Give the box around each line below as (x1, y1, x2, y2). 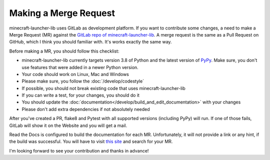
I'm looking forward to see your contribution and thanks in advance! (9, 147, 149, 153)
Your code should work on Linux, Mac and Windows (21, 71, 129, 77)
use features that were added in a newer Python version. (21, 64, 138, 70)
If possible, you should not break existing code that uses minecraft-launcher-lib (21, 85, 186, 91)
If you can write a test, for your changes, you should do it (21, 92, 140, 98)
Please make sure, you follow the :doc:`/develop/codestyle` (21, 78, 144, 84)
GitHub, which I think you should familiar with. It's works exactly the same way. (9, 39, 172, 45)
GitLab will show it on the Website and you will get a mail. (9, 122, 127, 128)
